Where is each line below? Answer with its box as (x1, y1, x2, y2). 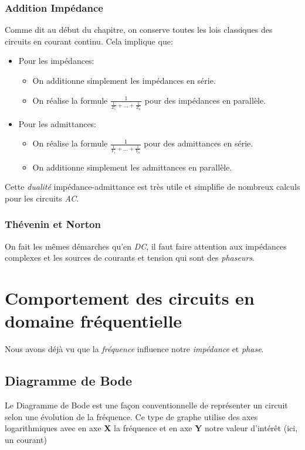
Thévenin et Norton (5, 217, 101, 231)
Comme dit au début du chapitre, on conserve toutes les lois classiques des (5, 23, 273, 36)
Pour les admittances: (18, 117, 97, 129)
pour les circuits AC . (5, 192, 79, 204)
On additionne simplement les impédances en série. (32, 74, 216, 86)
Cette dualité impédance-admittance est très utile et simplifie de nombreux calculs (5, 180, 300, 193)
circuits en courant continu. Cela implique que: (5, 35, 173, 47)
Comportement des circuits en (5, 286, 255, 310)
